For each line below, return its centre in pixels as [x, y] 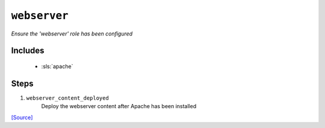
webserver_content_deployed [68, 98]
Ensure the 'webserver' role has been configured [72, 34]
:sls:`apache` [57, 66]
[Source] [22, 117]
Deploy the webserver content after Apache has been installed [119, 106]
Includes [28, 51]
